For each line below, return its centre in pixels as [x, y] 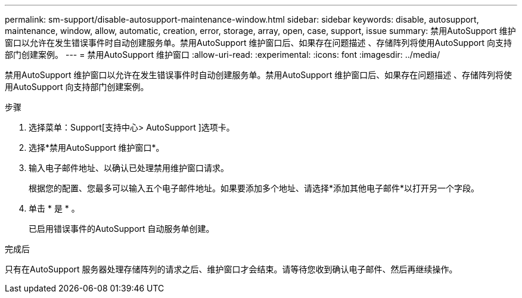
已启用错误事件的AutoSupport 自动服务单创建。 [122, 229]
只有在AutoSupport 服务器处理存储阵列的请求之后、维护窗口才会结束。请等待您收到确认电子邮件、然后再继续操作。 [231, 269]
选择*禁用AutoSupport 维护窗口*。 [97, 148]
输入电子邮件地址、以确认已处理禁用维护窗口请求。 [129, 168]
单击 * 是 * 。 [54, 208]
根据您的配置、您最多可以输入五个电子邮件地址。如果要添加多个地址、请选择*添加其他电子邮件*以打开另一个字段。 [254, 188]
